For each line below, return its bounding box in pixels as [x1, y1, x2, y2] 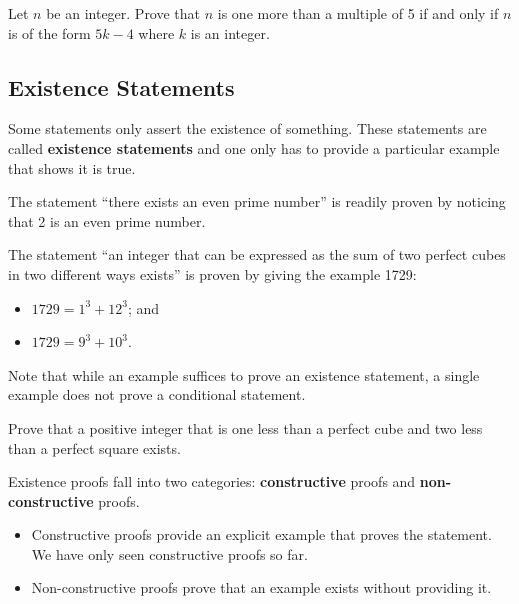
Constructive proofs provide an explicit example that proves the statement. [31, 524, 492, 545]
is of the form [8, 22, 91, 43]
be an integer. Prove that [46, 3, 201, 23]
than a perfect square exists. [8, 437, 181, 458]
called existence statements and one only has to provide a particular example [8, 137, 500, 158]
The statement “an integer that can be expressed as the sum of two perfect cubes [8, 244, 506, 265]
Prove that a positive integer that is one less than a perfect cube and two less [8, 417, 483, 438]
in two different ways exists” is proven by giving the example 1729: [8, 263, 417, 284]
